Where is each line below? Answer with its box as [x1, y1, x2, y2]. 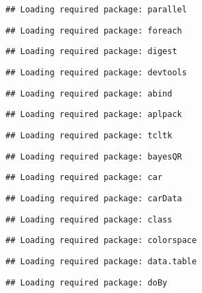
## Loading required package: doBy [5, 277, 168, 288]
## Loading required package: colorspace [5, 235, 197, 246]
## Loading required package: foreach [5, 25, 182, 36]
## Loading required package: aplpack [5, 110, 182, 120]
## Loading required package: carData [5, 193, 182, 203]
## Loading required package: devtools [5, 67, 187, 77]
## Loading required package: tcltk [5, 130, 173, 140]
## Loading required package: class [5, 214, 173, 225]
